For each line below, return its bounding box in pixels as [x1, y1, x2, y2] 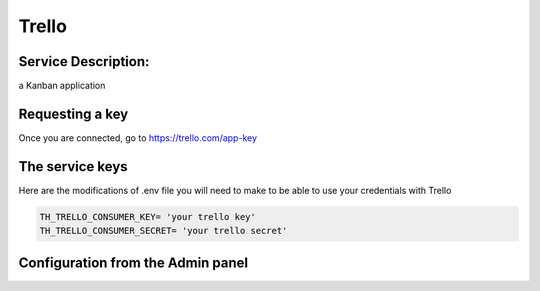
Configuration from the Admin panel [18, 254, 249, 271]
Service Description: [18, 53, 150, 70]
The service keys [18, 158, 129, 175]
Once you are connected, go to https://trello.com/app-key [18, 131, 258, 144]
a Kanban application [18, 80, 106, 92]
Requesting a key [18, 105, 129, 122]
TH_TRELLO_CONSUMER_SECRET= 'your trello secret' [39, 225, 288, 237]
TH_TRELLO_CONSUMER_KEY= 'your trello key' [39, 211, 257, 222]
